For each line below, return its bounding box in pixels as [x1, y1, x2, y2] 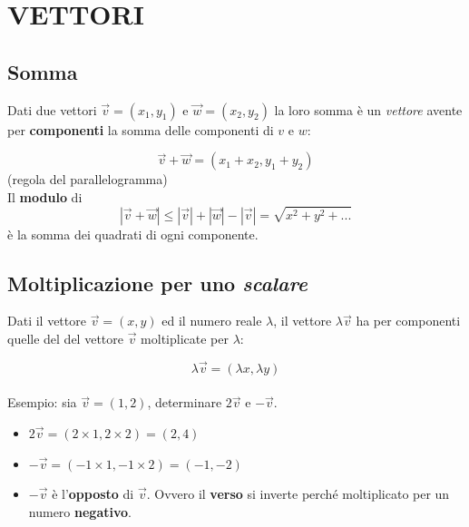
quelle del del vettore [7, 328, 123, 347]
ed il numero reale [161, 311, 262, 330]
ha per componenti [356, 311, 461, 330]
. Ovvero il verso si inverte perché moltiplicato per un [146, 484, 450, 503]
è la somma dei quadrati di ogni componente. [7, 224, 259, 243]
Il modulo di [7, 187, 83, 206]
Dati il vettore [7, 311, 86, 330]
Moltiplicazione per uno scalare [7, 268, 308, 297]
